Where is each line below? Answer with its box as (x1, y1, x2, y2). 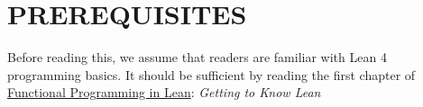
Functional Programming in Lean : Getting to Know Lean (7, 83, 321, 102)
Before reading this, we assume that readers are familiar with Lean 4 (7, 48, 387, 67)
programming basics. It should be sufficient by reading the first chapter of (7, 65, 416, 84)
